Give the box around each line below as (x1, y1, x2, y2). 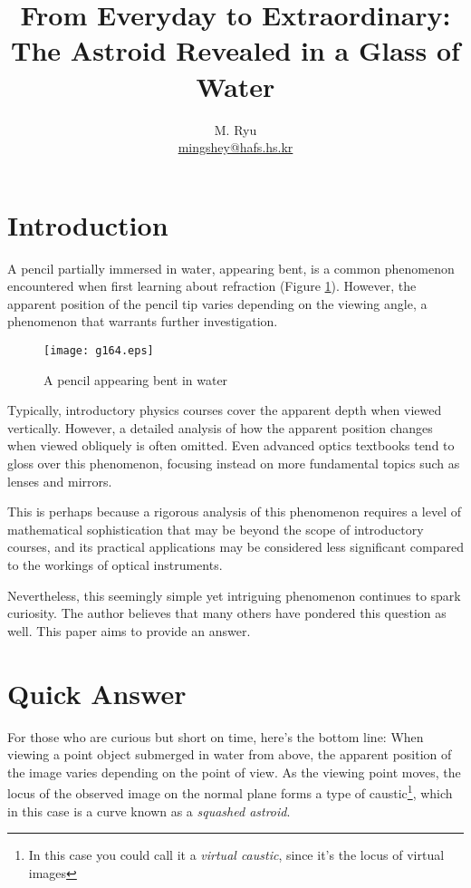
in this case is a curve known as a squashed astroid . (7, 801, 291, 820)
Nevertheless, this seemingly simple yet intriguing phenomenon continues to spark (7, 585, 461, 604)
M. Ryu (214, 120, 257, 139)
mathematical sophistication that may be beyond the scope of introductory (7, 519, 424, 538)
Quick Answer (7, 674, 187, 711)
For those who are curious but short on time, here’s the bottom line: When (7, 727, 424, 746)
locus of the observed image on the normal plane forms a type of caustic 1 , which (7, 781, 453, 802)
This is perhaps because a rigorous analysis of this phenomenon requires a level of (7, 502, 461, 521)
